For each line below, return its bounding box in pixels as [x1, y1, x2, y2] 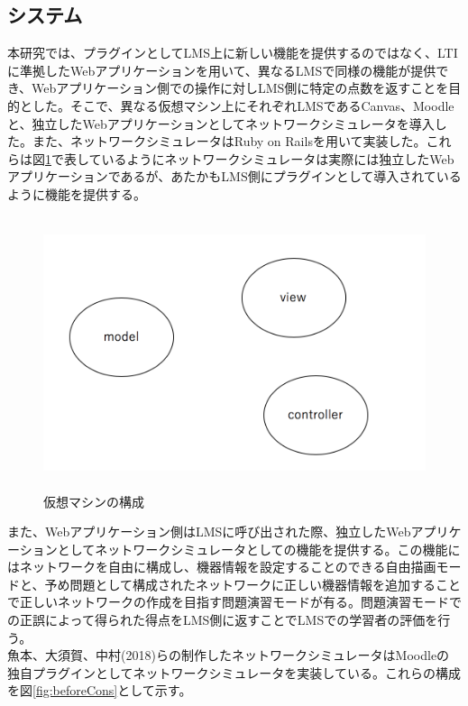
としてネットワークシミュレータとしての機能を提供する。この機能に [57, 539, 461, 558]
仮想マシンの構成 [43, 491, 144, 510]
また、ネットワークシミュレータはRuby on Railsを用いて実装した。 [32, 132, 427, 151]
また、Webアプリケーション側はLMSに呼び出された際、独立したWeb [7, 522, 411, 541]
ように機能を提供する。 [7, 184, 146, 203]
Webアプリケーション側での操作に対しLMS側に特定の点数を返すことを [32, 78, 449, 97]
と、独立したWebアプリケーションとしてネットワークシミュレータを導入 [7, 114, 435, 133]
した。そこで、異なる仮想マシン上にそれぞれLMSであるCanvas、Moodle [32, 96, 454, 115]
